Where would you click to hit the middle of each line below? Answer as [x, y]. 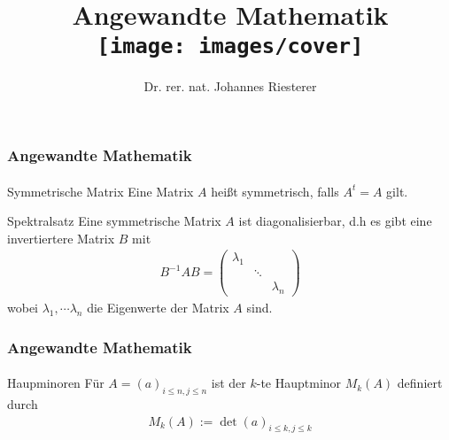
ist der [228, 383]
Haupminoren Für [56, 383]
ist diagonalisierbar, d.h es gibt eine [335, 221]
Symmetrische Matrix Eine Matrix [101, 191]
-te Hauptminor [299, 383]
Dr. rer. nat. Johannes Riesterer [230, 86]
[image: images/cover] [230, 46]
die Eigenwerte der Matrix [158, 308]
